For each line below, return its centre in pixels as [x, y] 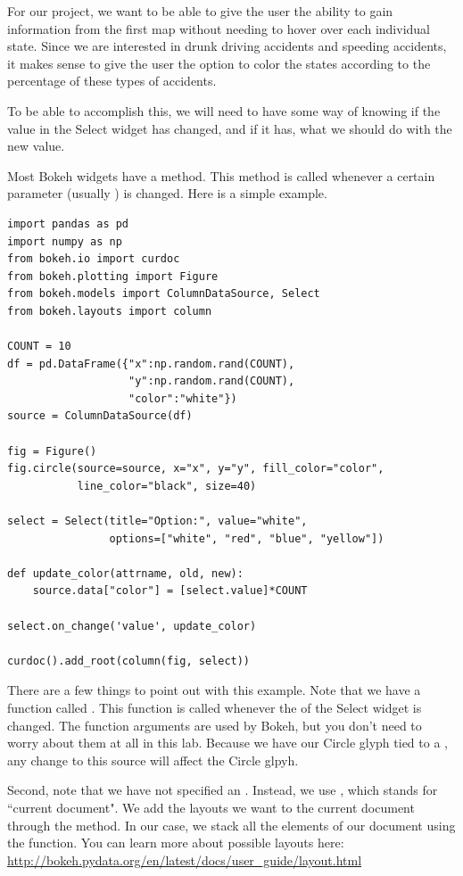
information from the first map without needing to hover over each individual [219, 28]
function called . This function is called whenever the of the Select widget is [215, 707]
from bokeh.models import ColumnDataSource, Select [164, 294]
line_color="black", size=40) [167, 486]
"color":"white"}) [183, 398]
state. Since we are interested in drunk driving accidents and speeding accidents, [227, 46]
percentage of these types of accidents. [112, 81]
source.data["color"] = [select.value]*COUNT [170, 591]
